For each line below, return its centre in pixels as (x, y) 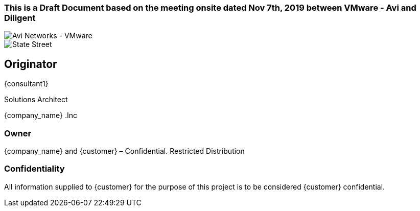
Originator (31, 64)
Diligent (20, 18)
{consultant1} (26, 84)
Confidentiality (34, 169)
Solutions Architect (36, 100)
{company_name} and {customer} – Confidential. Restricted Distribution (124, 151)
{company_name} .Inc (41, 115)
